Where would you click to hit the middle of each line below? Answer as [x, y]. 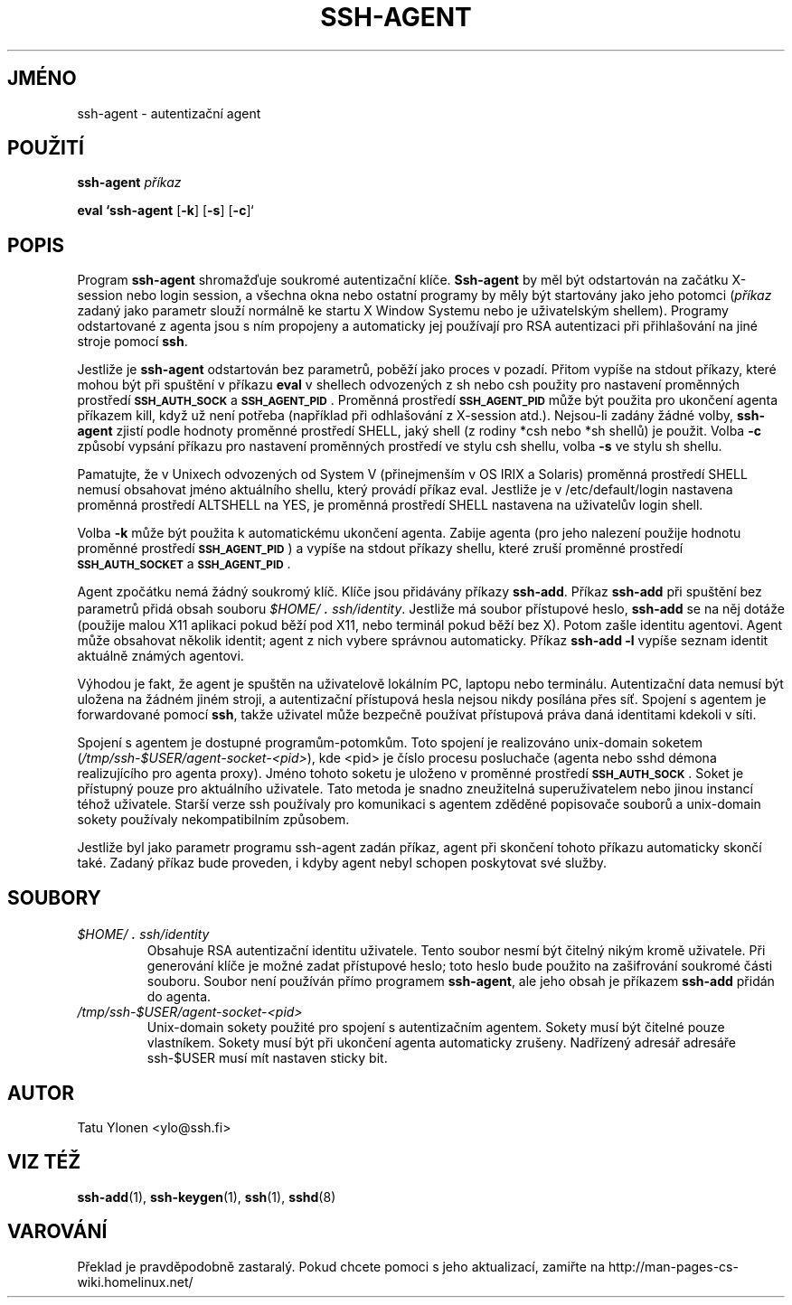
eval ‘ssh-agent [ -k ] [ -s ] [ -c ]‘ [165, 211]
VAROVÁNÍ [57, 1232]
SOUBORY [54, 897]
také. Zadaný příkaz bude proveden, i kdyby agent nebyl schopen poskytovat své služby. [342, 863]
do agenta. [179, 997]
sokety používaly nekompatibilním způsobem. [213, 820]
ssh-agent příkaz [129, 183]
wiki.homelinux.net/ [135, 1282]
